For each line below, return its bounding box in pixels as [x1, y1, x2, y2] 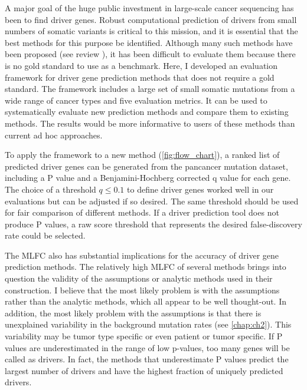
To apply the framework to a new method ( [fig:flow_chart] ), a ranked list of [5, 148, 280, 161]
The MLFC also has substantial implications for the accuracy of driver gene [5, 249, 279, 261]
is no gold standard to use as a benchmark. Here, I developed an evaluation [5, 59, 278, 71]
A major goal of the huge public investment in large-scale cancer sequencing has [5, 2, 294, 14]
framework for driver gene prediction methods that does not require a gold [5, 71, 275, 83]
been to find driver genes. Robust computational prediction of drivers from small [5, 13, 297, 25]
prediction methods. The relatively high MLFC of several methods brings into [5, 260, 286, 273]
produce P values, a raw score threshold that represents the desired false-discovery [5, 217, 302, 230]
